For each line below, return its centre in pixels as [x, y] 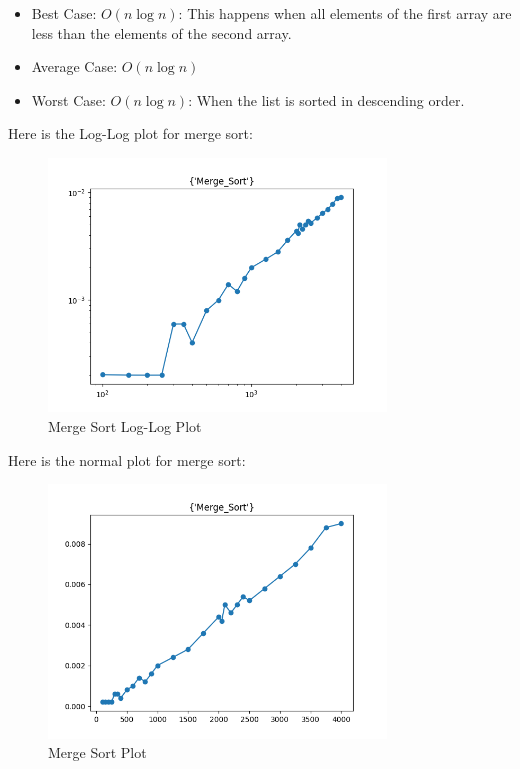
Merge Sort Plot [97, 752]
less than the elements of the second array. [161, 32]
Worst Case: [68, 99]
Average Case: [74, 66]
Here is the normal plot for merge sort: [127, 459]
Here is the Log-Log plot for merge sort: [130, 133]
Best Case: [64, 13]
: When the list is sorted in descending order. [326, 99]
